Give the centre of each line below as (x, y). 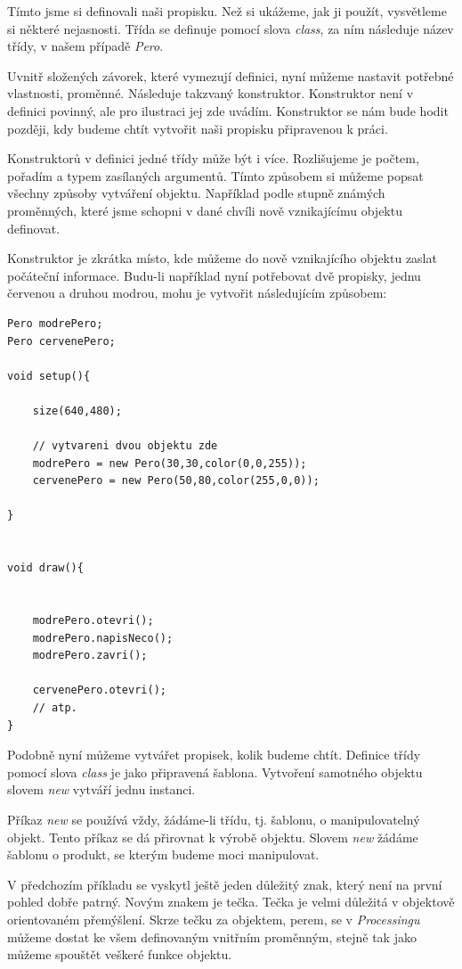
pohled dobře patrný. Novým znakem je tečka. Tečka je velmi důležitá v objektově (231, 902)
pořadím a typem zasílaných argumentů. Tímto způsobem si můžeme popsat (215, 175)
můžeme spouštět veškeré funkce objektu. (120, 954)
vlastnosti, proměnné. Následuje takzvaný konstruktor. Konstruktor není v (211, 93)
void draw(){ (45, 568)
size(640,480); (77, 411)
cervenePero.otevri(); (99, 690)
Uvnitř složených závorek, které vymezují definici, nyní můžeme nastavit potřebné (231, 75)
